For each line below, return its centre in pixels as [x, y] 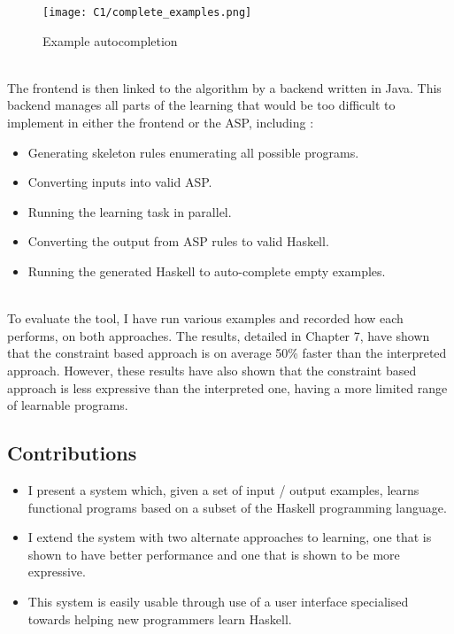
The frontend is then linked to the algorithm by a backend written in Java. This [224, 87]
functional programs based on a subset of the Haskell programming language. [237, 507]
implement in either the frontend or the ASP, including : [161, 123]
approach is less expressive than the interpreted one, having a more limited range [227, 387]
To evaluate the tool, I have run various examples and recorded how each [205, 318]
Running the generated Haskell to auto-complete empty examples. [207, 271]
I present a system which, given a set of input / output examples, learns [223, 489]
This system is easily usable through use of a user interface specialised [218, 601]
